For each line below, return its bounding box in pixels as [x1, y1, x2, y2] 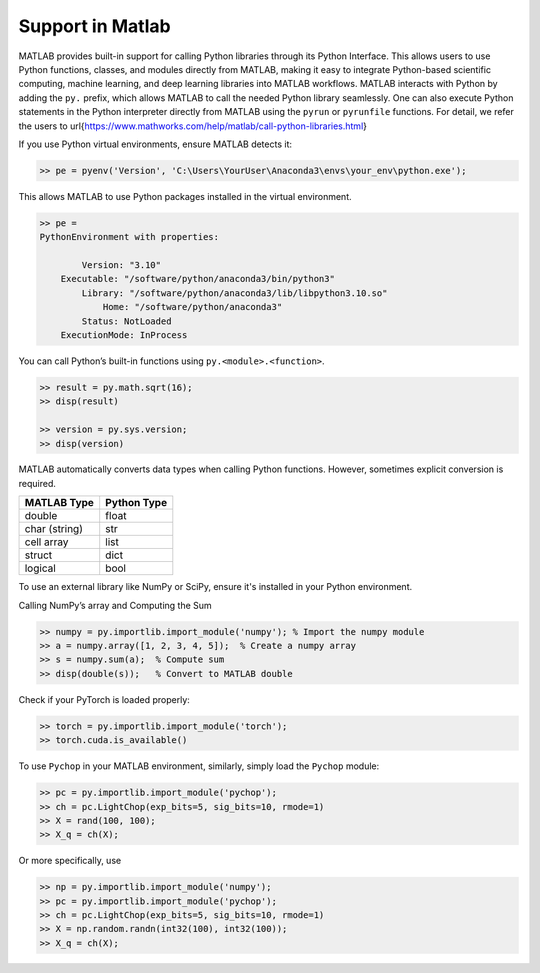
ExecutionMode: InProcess [60, 329, 188, 340]
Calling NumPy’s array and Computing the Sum [18, 599, 212, 611]
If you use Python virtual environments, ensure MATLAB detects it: [18, 138, 292, 150]
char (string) [24, 522, 84, 536]
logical [24, 561, 57, 575]
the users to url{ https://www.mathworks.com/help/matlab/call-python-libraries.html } [18, 120, 367, 132]
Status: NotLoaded [81, 315, 172, 327]
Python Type [105, 496, 168, 510]
